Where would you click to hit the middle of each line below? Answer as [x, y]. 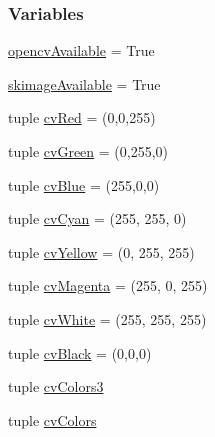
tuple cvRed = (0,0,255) [82, 117]
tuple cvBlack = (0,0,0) [80, 352]
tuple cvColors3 [56, 386]
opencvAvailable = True [81, 50]
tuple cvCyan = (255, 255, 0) [97, 218]
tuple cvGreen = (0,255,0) [88, 151]
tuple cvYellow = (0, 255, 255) [101, 251]
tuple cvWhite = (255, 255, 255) [107, 318]
